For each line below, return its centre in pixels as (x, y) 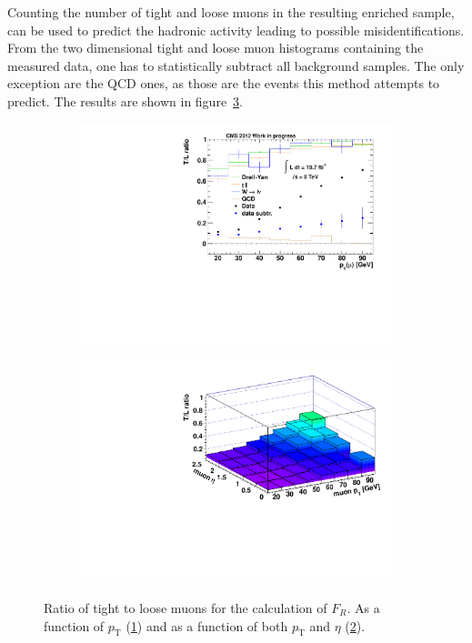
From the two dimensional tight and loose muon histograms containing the (216, 48)
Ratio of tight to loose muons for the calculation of (186, 607)
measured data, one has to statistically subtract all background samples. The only (236, 65)
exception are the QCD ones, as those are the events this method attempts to (224, 83)
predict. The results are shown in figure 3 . (126, 100)
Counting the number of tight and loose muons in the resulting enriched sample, (231, 12)
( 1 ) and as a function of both (207, 625)
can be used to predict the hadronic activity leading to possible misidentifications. (236, 30)
